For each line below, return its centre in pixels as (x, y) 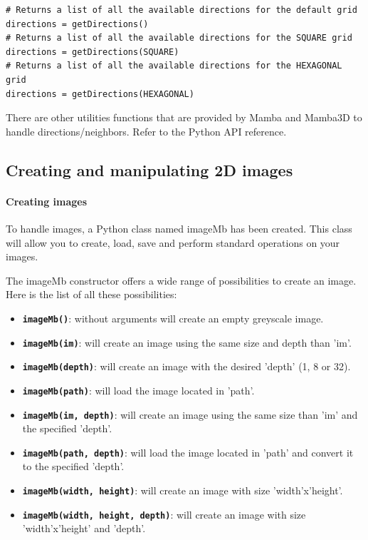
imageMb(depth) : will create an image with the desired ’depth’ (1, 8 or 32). (186, 366)
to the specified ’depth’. (73, 466)
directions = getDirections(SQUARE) (93, 52)
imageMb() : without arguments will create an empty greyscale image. (173, 318)
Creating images (47, 201)
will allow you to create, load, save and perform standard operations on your (173, 242)
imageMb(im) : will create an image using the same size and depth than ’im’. (187, 342)
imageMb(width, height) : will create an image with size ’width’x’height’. (183, 490)
